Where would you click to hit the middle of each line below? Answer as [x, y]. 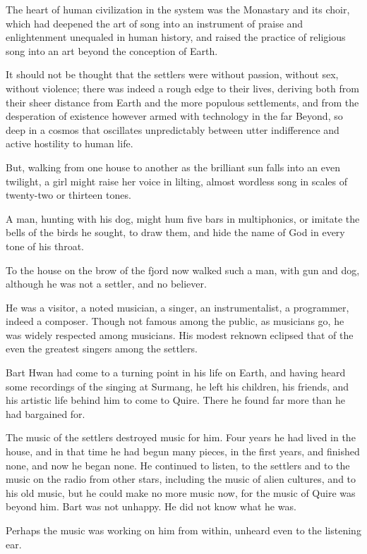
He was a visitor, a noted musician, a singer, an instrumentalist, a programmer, [178, 307]
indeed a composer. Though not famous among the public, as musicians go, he [175, 321]
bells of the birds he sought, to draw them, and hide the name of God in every [175, 232]
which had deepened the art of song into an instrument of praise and [155, 23]
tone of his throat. [45, 246]
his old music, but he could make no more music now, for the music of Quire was [181, 492]
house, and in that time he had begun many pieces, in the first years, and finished [183, 451]
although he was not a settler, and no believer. [106, 284]
